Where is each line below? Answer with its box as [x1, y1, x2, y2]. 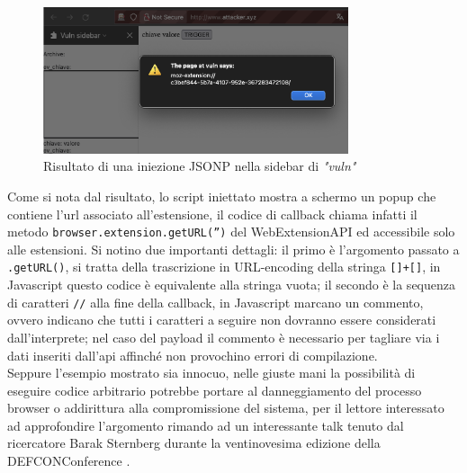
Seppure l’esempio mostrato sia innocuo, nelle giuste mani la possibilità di [7, 363, 416, 382]
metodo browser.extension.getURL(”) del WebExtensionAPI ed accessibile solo [7, 222, 455, 241]
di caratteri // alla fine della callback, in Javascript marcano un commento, [7, 292, 424, 311]
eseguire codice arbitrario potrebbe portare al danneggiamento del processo [7, 380, 422, 399]
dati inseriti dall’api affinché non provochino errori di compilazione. [7, 345, 378, 364]
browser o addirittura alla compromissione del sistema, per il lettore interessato [7, 398, 445, 417]
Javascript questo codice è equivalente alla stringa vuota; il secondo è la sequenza [7, 275, 455, 294]
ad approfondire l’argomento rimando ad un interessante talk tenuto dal [7, 415, 404, 434]
